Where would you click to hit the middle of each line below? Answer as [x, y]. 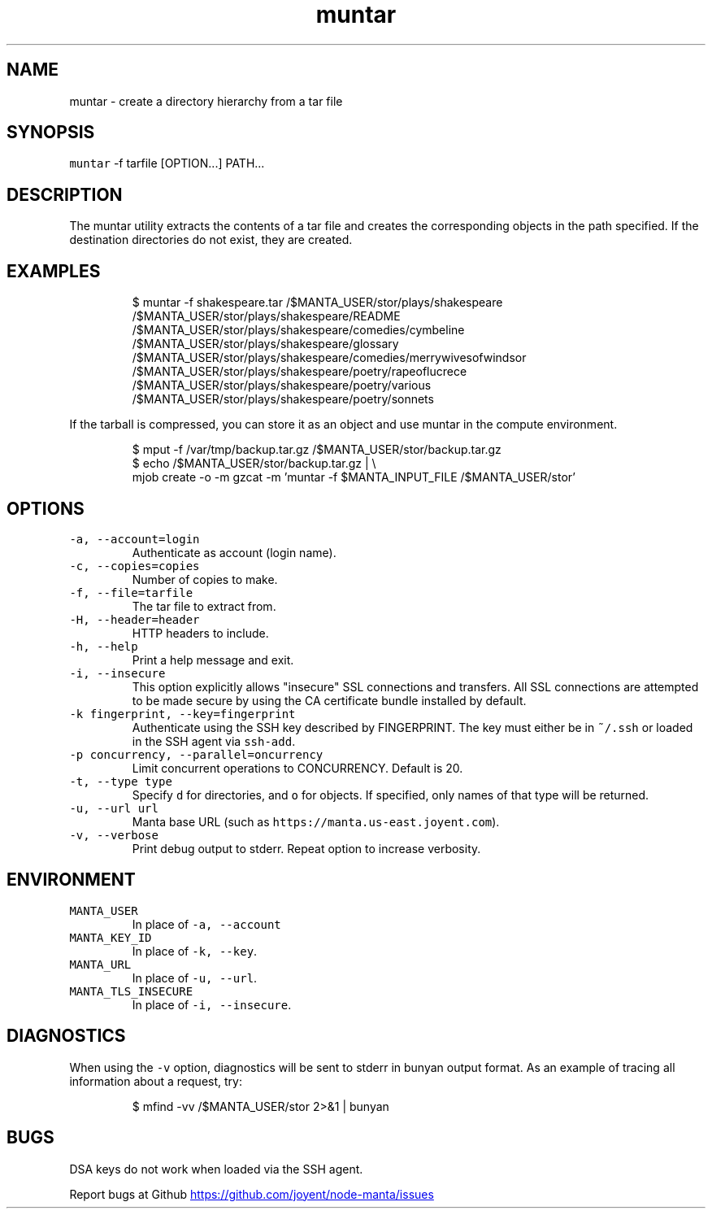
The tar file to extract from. [204, 606]
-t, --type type [121, 781]
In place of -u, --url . [195, 978]
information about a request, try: [156, 1081]
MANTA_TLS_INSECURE [131, 991]
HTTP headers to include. [200, 633]
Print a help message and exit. [213, 660]
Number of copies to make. [205, 579]
